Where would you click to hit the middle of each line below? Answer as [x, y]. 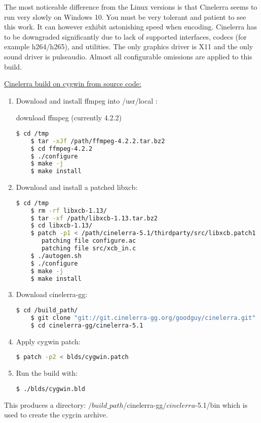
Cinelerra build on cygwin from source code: [73, 84]
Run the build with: [47, 373]
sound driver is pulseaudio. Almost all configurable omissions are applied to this [128, 56]
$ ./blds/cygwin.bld [50, 389]
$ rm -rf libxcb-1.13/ [69, 210]
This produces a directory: [45, 404]
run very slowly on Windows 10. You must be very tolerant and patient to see [125, 17]
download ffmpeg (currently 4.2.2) [69, 118]
